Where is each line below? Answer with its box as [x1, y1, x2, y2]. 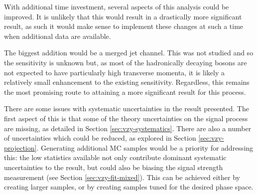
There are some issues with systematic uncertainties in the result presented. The [4, 103, 249, 114]
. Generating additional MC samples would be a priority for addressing [36, 142, 254, 153]
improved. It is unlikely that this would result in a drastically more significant [4, 11, 242, 21]
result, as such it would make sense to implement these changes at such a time [4, 21, 244, 31]
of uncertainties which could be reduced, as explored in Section [4, 133, 196, 143]
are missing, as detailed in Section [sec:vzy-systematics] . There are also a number [4, 123, 252, 133]
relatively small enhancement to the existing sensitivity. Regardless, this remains [4, 77, 250, 87]
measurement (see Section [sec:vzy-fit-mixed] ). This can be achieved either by [4, 172, 240, 182]
